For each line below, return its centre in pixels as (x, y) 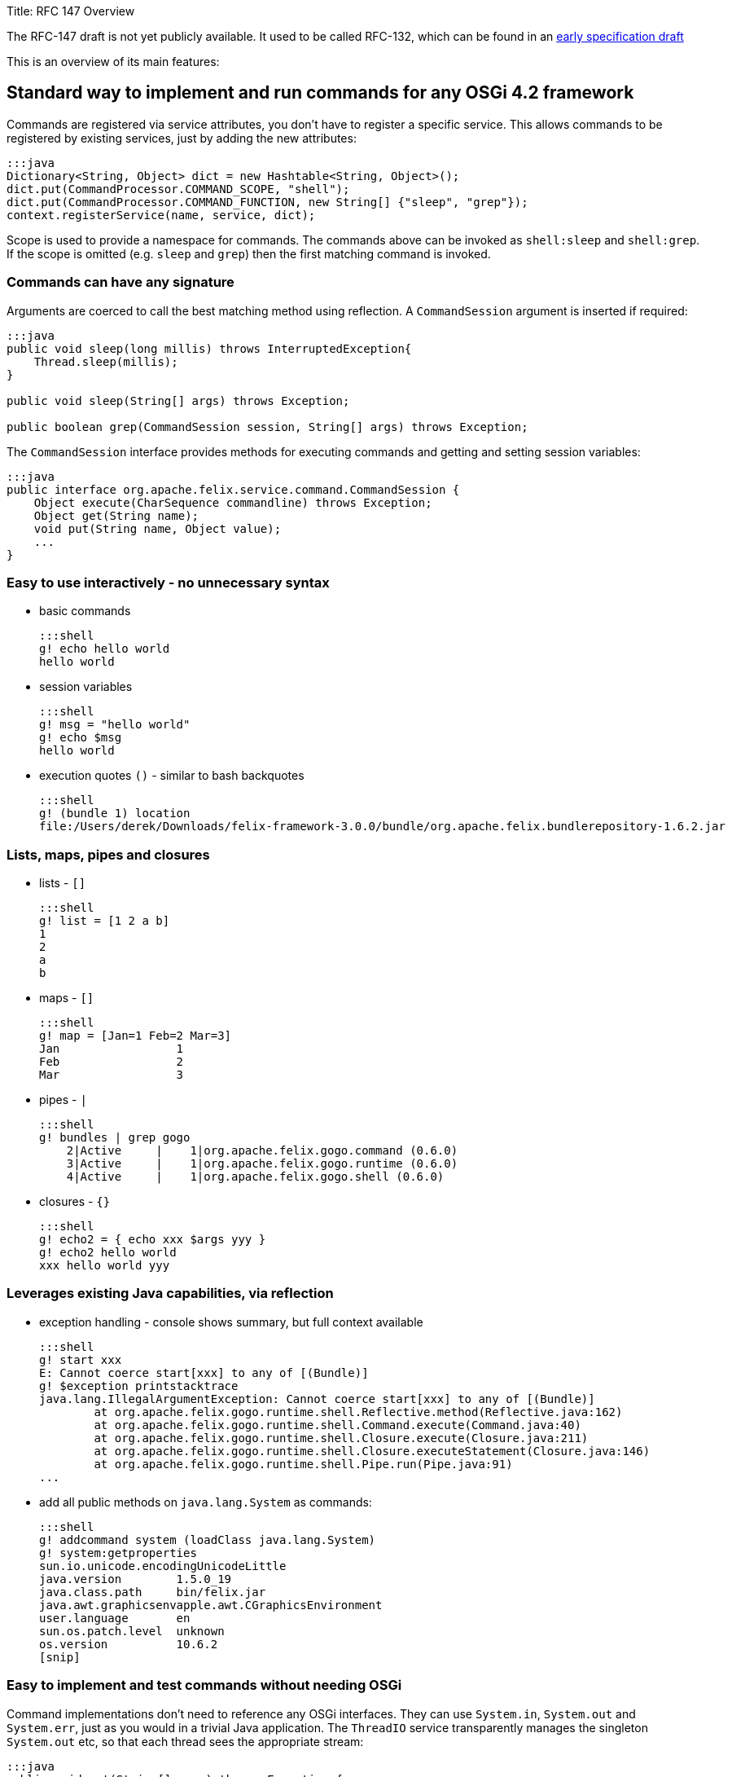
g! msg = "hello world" (115, 725)
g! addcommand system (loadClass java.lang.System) (208, 1539)
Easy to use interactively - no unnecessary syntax (168, 582)
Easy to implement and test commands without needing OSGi (204, 1685)
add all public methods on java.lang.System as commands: (206, 1502)
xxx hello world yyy (105, 1266)
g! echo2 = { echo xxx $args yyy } (153, 1240)
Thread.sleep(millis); (106, 361)
